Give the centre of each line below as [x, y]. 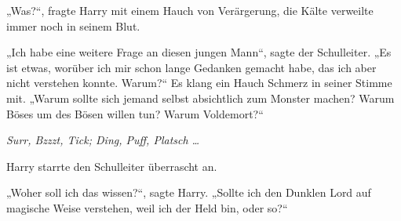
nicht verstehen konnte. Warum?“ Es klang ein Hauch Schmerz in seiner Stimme [199, 83]
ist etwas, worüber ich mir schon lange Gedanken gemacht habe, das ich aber [191, 67]
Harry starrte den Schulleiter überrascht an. [112, 166]
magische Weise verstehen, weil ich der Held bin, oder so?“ [147, 207]
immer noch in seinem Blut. [73, 25]
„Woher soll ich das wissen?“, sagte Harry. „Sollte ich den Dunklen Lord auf [189, 192]
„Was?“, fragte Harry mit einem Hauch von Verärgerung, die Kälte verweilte [190, 10]
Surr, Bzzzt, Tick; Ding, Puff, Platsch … [103, 140]
